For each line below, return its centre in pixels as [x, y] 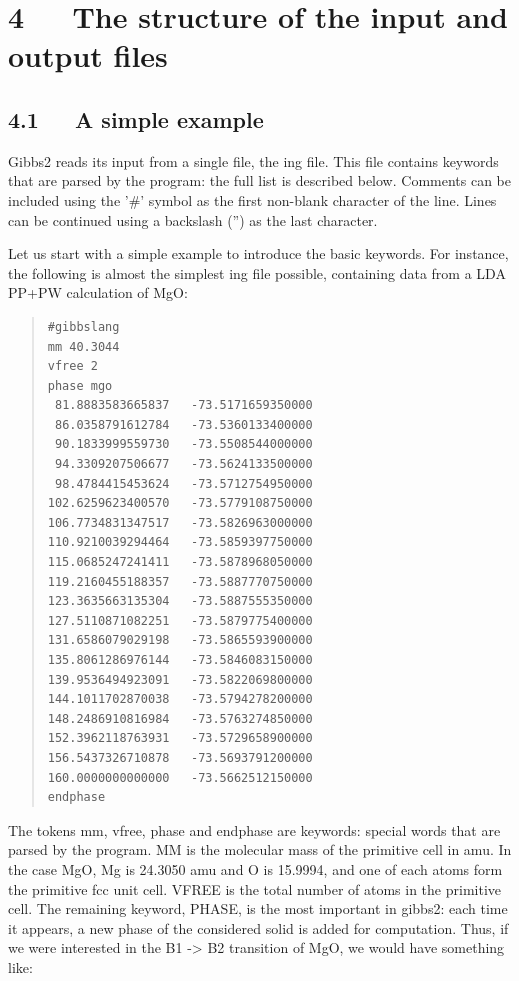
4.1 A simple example [136, 118]
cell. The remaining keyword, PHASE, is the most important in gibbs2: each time [258, 908]
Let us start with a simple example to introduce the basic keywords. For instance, [258, 253]
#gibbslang [83, 326]
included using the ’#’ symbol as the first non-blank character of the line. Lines [252, 199]
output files [88, 55]
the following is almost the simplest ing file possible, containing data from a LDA [257, 272]
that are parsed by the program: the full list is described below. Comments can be [260, 180]
